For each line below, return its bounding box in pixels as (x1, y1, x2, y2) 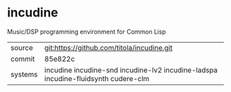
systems (10, 69, 38, 79)
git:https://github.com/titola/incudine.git (44, 43, 173, 52)
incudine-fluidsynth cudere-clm (44, 73, 150, 83)
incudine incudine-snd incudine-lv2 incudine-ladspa (44, 65, 218, 75)
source (10, 43, 33, 52)
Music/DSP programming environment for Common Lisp (7, 27, 166, 36)
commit (10, 54, 35, 63)
